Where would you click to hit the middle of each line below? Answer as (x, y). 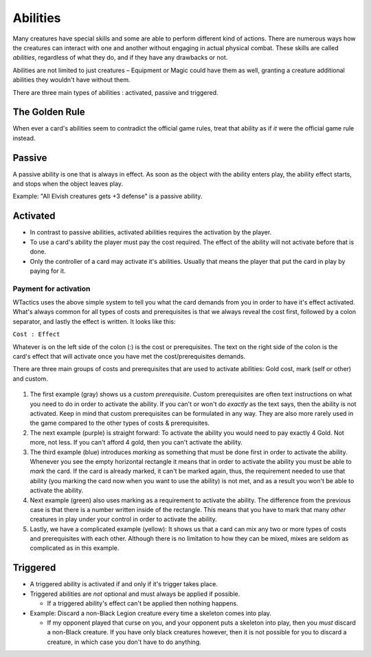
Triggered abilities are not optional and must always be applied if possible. (135, 594)
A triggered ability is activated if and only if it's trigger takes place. (124, 584)
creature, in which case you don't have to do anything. (124, 642)
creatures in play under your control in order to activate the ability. (124, 520)
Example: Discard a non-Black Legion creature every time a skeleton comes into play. (150, 613)
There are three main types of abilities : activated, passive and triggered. (116, 92)
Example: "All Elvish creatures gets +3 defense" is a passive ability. (108, 197)
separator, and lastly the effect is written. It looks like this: (94, 321)
